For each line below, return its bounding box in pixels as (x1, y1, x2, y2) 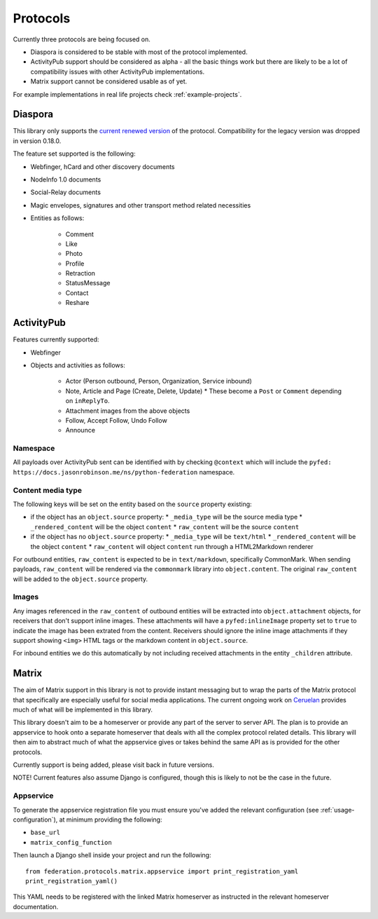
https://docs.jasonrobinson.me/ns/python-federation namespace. (13, 468, 235, 476)
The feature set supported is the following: (13, 149, 136, 158)
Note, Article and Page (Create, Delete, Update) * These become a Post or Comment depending (65, 386, 342, 395)
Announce (65, 426, 96, 435)
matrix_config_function (30, 838, 112, 846)
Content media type (13, 485, 82, 495)
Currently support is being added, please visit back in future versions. (13, 761, 215, 769)
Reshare (65, 299, 90, 307)
